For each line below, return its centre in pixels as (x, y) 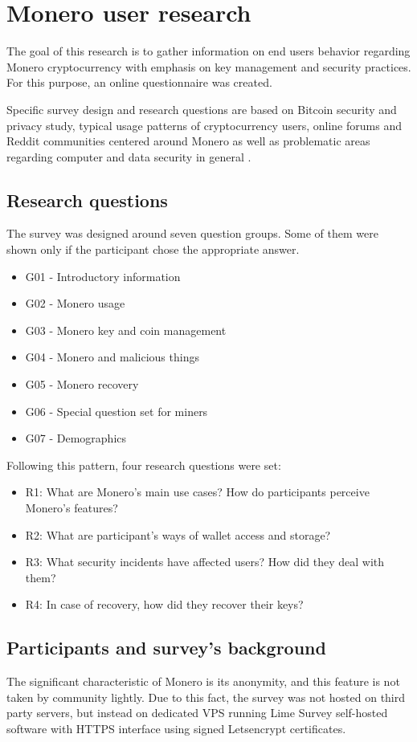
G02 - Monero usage (75, 303)
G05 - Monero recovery (82, 384)
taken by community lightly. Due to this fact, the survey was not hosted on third (206, 697)
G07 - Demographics (76, 438)
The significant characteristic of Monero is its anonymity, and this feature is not (203, 681)
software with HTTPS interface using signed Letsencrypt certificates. (176, 728)
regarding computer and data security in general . (129, 156)
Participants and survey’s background (166, 648)
